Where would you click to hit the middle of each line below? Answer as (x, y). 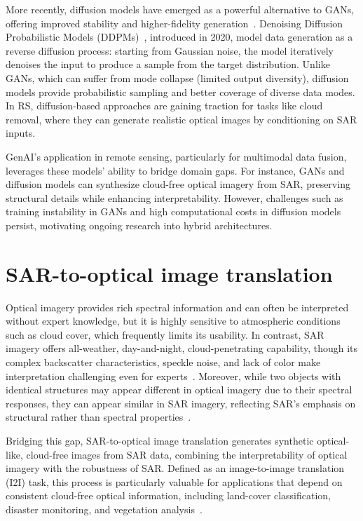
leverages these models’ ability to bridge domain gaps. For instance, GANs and (175, 170)
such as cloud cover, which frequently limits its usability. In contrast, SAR (165, 334)
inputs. (21, 133)
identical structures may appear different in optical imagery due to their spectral (179, 390)
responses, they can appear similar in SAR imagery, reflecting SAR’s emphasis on (181, 403)
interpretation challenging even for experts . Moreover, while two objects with (173, 375)
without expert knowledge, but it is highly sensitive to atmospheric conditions (173, 321)
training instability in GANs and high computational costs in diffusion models (173, 211)
